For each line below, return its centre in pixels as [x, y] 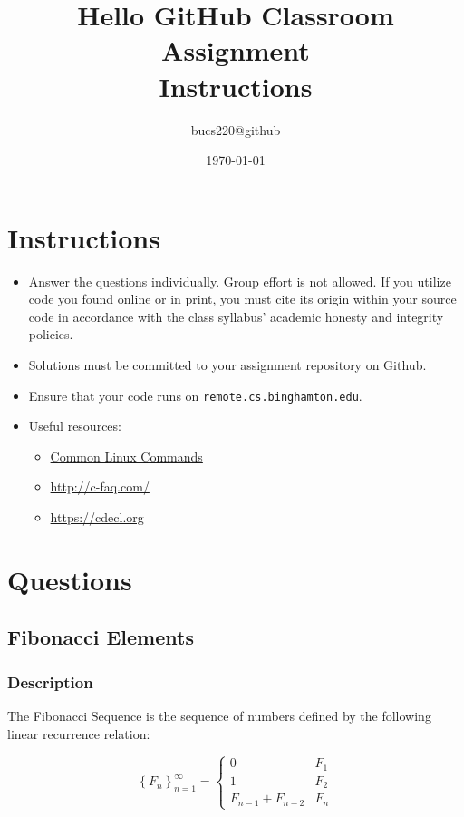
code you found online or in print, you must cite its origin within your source [242, 299]
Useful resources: [75, 426]
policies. [51, 334]
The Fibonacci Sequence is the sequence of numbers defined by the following [219, 715]
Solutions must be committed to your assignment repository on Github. [227, 365]
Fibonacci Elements [101, 637]
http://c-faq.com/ [100, 486]
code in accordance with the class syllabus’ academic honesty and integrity [236, 316]
